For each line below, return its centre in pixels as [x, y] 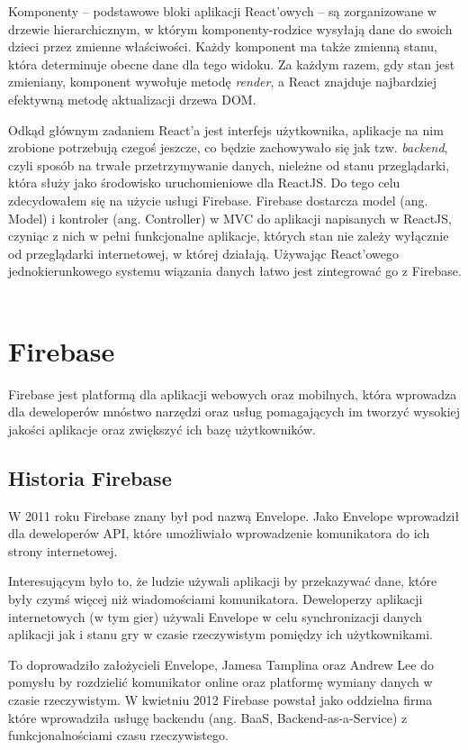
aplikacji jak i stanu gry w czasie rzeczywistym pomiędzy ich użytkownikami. [220, 634]
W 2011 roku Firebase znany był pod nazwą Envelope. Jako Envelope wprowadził [234, 515]
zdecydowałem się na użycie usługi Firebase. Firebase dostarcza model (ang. [218, 200]
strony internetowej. [63, 550]
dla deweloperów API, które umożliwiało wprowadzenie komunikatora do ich [219, 533]
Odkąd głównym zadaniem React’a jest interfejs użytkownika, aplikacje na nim [226, 129]
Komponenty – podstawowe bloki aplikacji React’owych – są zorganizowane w [222, 11]
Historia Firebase [90, 477]
